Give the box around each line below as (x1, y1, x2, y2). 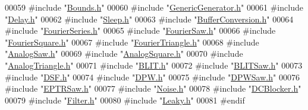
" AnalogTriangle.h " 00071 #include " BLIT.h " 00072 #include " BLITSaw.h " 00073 (5, 59, 303, 71)
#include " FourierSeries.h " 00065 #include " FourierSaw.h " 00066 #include (5, 24, 276, 37)
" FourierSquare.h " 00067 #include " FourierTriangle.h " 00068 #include (5, 35, 259, 48)
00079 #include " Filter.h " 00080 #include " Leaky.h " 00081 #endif (5, 93, 245, 106)
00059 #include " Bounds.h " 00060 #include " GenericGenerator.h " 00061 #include (5, 1, 303, 13)
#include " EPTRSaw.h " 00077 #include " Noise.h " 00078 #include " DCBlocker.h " (5, 82, 301, 95)
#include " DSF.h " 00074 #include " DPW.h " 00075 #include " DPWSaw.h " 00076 (5, 70, 300, 83)
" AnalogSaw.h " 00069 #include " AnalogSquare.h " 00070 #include (5, 47, 243, 60)
